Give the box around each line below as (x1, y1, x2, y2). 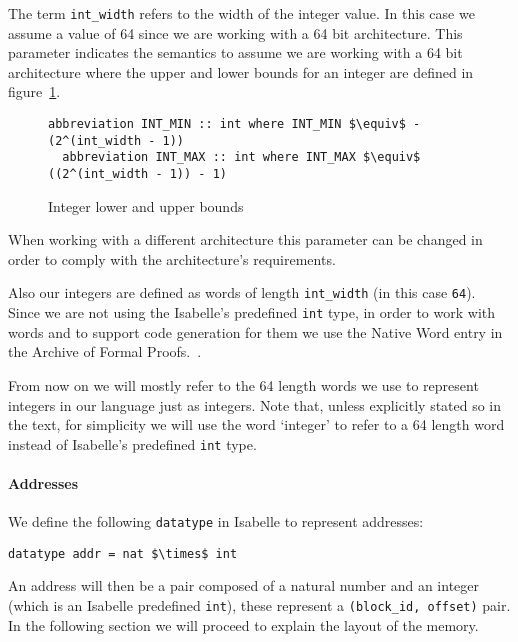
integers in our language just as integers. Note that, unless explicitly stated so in (8, 394, 502, 415)
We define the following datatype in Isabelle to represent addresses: (8, 511, 424, 532)
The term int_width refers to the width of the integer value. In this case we (8, 3, 475, 23)
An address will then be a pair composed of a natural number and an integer (8, 575, 480, 596)
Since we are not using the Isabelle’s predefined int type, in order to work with (8, 302, 496, 323)
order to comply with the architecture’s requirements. (8, 248, 336, 269)
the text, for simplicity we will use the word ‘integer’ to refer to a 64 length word (8, 414, 505, 435)
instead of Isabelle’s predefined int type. (8, 433, 257, 454)
